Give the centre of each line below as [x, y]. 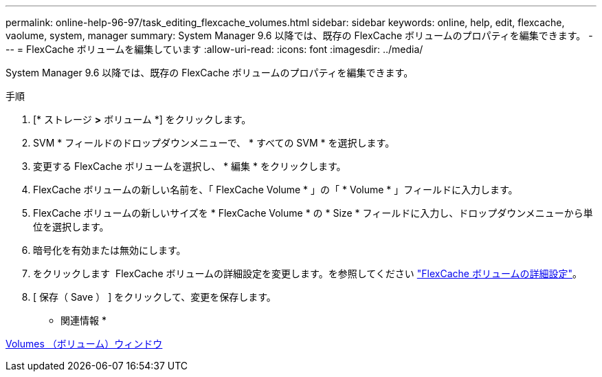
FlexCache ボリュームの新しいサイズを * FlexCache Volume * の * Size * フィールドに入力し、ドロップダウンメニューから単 [313, 213]
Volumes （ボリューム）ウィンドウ [84, 344]
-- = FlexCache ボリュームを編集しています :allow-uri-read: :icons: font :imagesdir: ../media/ [214, 49]
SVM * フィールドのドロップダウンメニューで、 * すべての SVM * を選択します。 [214, 143]
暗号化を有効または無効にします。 [110, 250]
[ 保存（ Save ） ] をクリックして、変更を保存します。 [155, 297]
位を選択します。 [71, 227]
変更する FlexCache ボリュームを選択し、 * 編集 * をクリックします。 [190, 166]
